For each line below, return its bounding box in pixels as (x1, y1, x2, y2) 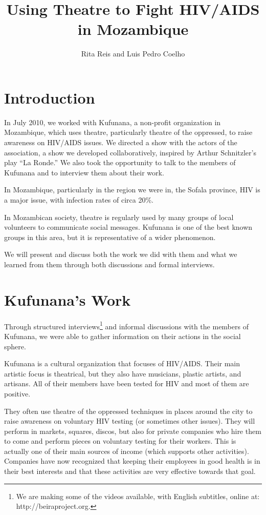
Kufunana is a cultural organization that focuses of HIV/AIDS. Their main (4, 358, 240, 369)
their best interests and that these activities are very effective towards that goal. (4, 466, 256, 477)
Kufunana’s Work (4, 289, 131, 310)
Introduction (4, 87, 95, 108)
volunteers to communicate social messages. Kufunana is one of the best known (4, 222, 253, 232)
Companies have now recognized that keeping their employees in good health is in (4, 455, 260, 466)
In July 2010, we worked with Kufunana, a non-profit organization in (4, 116, 221, 127)
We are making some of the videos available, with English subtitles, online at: (16, 490, 260, 501)
